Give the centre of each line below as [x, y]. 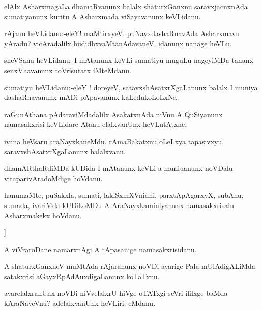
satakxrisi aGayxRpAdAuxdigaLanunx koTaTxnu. [82, 276]
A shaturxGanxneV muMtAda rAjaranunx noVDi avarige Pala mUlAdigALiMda [130, 266]
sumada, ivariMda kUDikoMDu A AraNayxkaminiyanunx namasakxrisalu [119, 205]
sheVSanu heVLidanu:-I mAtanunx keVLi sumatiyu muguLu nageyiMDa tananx [129, 60]
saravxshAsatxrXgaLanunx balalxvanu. [65, 151]
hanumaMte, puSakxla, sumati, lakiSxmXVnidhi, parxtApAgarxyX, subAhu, [124, 195]
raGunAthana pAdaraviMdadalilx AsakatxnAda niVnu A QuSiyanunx [113, 114]
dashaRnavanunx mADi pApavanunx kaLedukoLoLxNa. [92, 97]
